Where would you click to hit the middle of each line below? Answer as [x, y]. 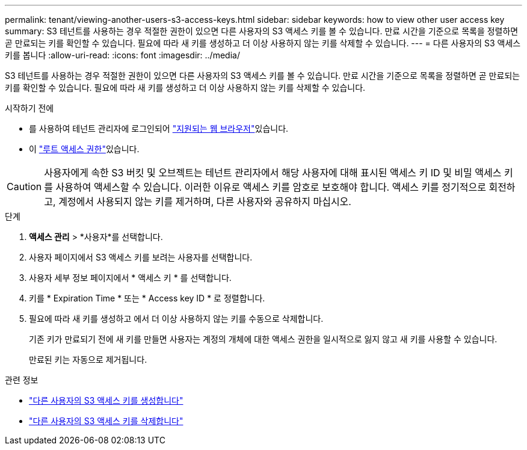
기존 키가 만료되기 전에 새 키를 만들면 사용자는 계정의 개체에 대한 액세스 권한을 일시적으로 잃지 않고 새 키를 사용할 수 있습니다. [263, 339]
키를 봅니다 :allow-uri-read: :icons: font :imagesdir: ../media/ [122, 55]
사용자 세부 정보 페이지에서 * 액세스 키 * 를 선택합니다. [130, 278]
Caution [24, 186]
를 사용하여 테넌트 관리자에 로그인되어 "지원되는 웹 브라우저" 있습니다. [159, 128]
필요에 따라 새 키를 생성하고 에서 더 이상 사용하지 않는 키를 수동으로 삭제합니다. [176, 319]
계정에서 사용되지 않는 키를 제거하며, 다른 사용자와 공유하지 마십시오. [205, 202]
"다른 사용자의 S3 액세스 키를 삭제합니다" [106, 421]
